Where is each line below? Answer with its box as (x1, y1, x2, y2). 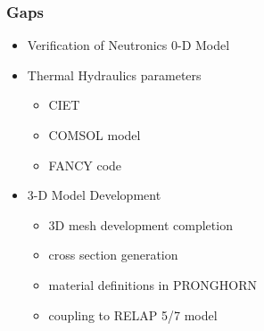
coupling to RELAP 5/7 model (48, 305, 218, 324)
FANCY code (48, 155, 122, 174)
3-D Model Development (27, 186, 161, 204)
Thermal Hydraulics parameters (27, 65, 202, 84)
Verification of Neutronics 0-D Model (27, 36, 230, 54)
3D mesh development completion (48, 215, 233, 234)
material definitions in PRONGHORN (48, 275, 257, 294)
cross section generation (48, 245, 178, 264)
